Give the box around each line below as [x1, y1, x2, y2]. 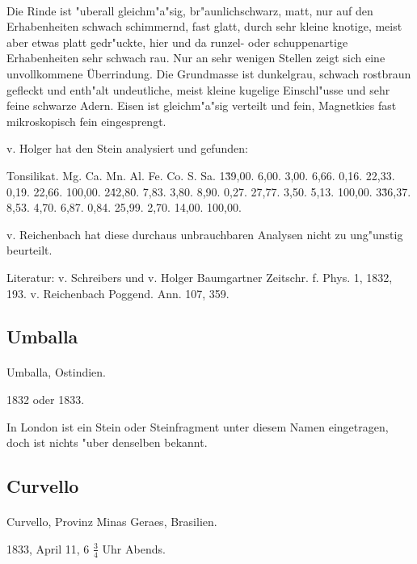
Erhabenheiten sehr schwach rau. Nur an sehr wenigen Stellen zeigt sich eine [6, 49, 385, 66]
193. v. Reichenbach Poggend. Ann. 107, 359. [6, 284, 230, 301]
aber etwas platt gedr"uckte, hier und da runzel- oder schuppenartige [6, 33, 348, 50]
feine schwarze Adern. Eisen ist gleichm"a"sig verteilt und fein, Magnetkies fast [6, 97, 397, 114]
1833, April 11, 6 [6, 540, 90, 557]
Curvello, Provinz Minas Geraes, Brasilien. [6, 513, 217, 530]
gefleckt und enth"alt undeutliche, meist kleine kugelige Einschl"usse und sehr [6, 81, 390, 98]
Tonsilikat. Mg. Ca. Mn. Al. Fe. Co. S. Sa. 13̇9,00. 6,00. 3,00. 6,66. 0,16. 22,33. [6, 166, 395, 183]
